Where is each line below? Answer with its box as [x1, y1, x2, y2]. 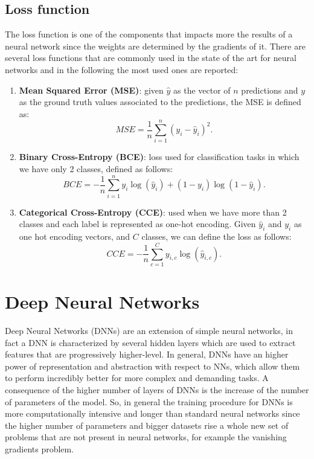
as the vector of [173, 83, 231, 96]
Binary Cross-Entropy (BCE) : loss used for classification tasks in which [19, 150, 300, 163]
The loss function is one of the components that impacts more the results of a [5, 28, 293, 40]
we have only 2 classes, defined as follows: [19, 162, 173, 175]
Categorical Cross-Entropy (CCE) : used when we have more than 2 [19, 205, 287, 218]
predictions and [241, 83, 298, 96]
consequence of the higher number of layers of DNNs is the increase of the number [5, 384, 309, 396]
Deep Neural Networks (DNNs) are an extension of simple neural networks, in [5, 324, 293, 337]
